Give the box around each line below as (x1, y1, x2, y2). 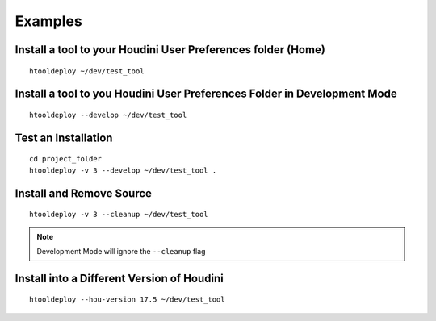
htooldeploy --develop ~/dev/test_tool (29, 110, 187, 119)
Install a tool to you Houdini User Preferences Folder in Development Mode (15, 87, 397, 101)
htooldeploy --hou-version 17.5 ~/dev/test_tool (29, 295, 225, 304)
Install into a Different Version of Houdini (15, 271, 224, 286)
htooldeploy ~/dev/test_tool (29, 66, 145, 76)
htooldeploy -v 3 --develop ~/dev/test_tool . (29, 165, 217, 175)
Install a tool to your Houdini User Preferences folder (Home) (15, 43, 326, 56)
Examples (15, 12, 82, 30)
